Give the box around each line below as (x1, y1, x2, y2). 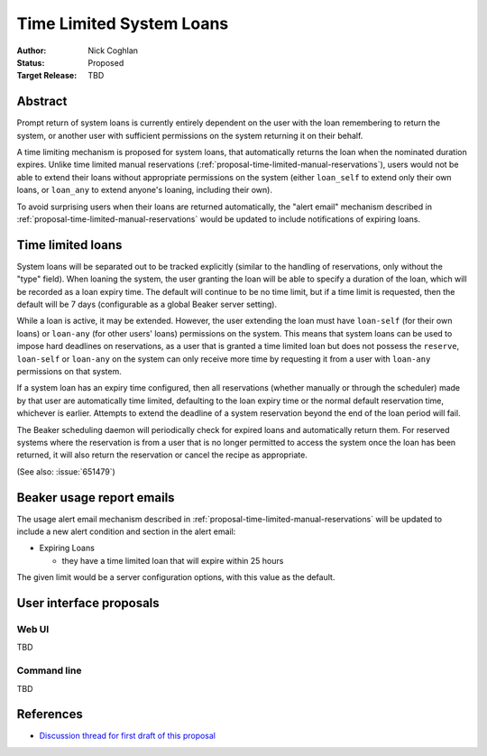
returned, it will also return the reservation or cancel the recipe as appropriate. (16, 449, 308, 460)
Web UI (16, 622, 50, 635)
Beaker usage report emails (16, 490, 175, 505)
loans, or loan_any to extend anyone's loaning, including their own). (16, 185, 272, 196)
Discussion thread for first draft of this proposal (39, 731, 216, 742)
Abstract (16, 94, 68, 109)
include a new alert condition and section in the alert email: (16, 526, 236, 537)
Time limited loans (16, 237, 123, 253)
